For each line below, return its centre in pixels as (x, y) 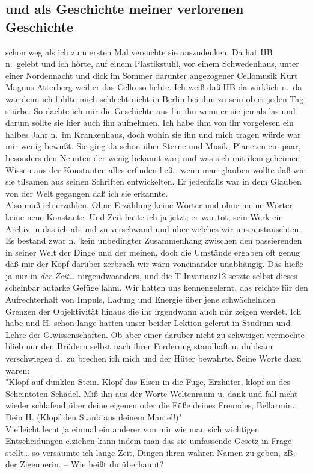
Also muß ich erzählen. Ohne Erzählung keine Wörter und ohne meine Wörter (149, 205)
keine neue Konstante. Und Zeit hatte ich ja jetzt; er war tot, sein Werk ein (144, 216)
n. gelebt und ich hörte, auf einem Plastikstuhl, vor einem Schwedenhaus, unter (152, 63)
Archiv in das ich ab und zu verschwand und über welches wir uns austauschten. (153, 228)
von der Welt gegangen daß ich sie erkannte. (87, 193)
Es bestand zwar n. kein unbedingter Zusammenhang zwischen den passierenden (154, 240)
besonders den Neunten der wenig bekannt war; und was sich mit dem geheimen (153, 157)
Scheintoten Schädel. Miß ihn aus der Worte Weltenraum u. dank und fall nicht (152, 393)
